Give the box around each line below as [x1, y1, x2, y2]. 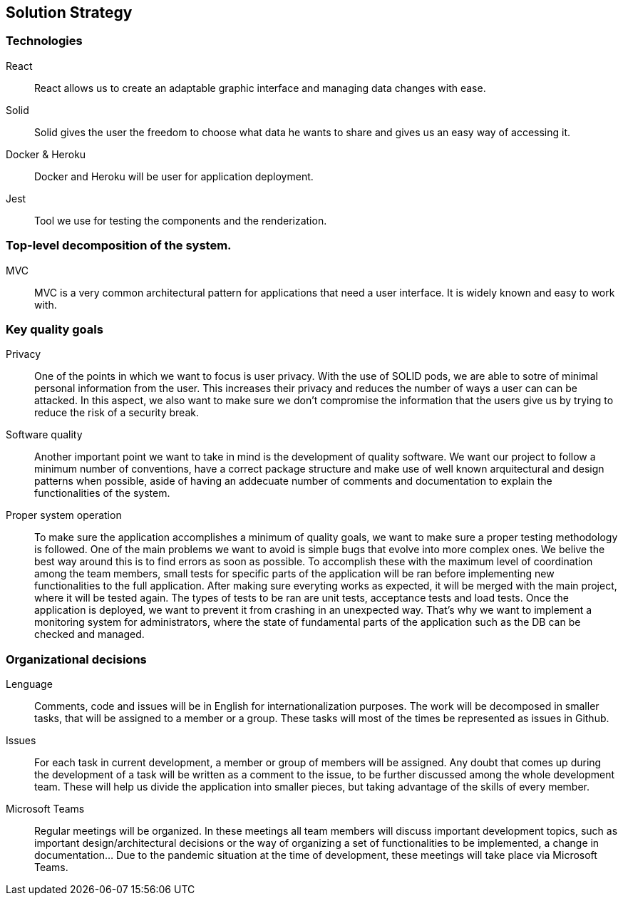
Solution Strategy [6, 4, 133, 21]
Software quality [6, 428, 83, 441]
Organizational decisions [6, 652, 147, 666]
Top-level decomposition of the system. [6, 238, 232, 253]
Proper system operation [6, 509, 122, 522]
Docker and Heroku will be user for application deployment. [34, 170, 314, 182]
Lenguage [6, 678, 53, 691]
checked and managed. [34, 628, 145, 641]
